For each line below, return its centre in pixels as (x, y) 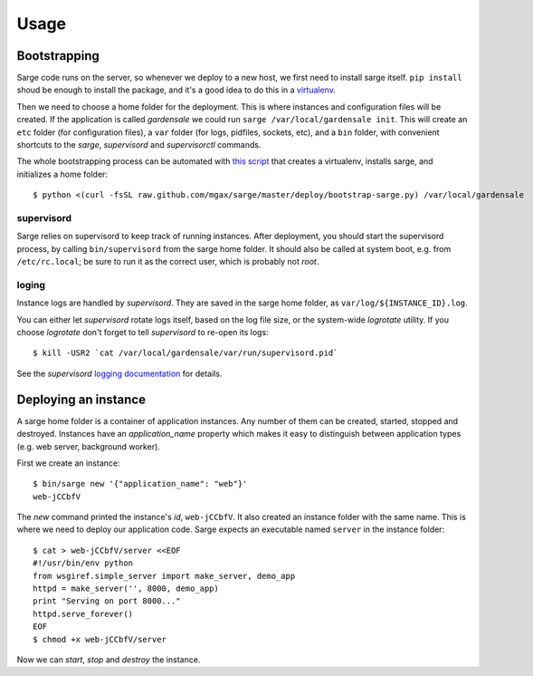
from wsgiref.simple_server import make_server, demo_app (164, 576)
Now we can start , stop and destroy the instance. (109, 659)
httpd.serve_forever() (83, 613)
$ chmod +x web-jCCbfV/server (100, 639)
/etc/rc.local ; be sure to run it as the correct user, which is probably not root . (168, 262)
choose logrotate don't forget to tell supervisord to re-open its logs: (143, 333)
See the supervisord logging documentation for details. (119, 373)
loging (31, 285)
